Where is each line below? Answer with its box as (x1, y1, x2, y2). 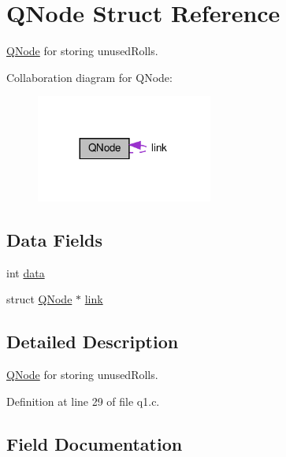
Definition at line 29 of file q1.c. (6, 392, 160, 409)
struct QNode (6, 291, 72, 307)
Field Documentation (6, 431, 183, 455)
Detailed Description (6, 329, 179, 354)
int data (6, 264, 45, 281)
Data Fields (6, 227, 103, 251)
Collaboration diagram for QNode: (6, 69, 173, 85)
